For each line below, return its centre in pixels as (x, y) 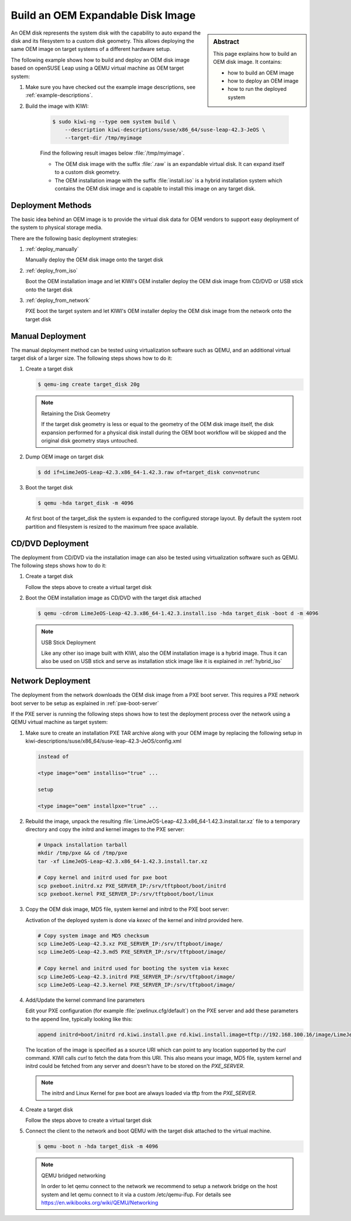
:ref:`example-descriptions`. (59, 95)
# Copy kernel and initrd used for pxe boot (103, 878)
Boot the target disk (49, 488)
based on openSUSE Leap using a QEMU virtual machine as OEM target (97, 68)
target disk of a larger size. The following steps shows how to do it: (92, 358)
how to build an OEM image (261, 73)
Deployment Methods (51, 205)
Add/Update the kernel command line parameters (85, 1000)
